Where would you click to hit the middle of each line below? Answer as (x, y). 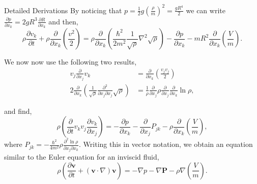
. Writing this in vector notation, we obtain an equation (166, 144)
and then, (63, 21)
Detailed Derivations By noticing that (63, 10)
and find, (18, 111)
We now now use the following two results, (70, 62)
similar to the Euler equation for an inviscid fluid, (82, 157)
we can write (206, 10)
